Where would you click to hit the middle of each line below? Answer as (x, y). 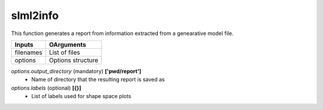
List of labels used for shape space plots (81, 96)
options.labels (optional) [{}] (46, 88)
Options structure (74, 60)
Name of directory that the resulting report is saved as (98, 80)
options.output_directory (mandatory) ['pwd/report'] (76, 71)
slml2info (35, 15)
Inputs (24, 45)
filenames (28, 52)
